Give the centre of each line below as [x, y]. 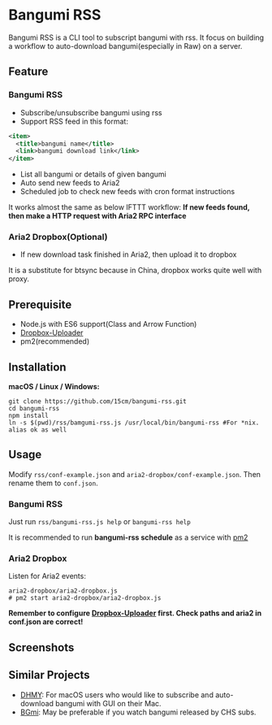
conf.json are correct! [46, 622]
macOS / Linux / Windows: [54, 387]
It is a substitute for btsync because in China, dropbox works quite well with [135, 271]
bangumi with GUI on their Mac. [108, 703]
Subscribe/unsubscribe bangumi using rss [91, 112]
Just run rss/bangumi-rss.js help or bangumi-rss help [99, 522]
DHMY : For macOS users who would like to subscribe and [117, 695]
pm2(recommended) [55, 341]
